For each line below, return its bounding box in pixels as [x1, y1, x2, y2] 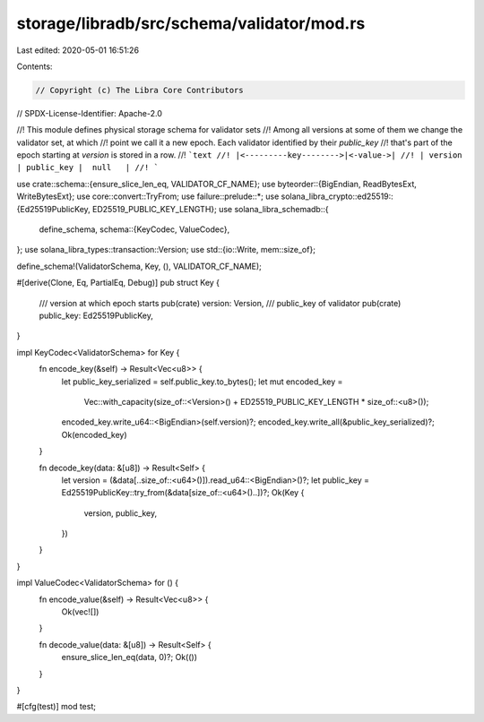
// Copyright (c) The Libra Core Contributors [35, 85, 244, 95]
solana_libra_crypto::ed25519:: [281, 191, 393, 202]
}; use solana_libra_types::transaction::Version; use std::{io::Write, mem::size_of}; [16, 245, 315, 255]
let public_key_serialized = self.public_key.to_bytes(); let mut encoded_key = [61, 376, 343, 387]
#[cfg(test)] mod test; [16, 701, 96, 712]
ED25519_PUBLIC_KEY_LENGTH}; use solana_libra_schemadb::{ [92, 203, 329, 214]
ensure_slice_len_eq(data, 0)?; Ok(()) [61, 652, 197, 663]
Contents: [16, 61, 53, 72]
